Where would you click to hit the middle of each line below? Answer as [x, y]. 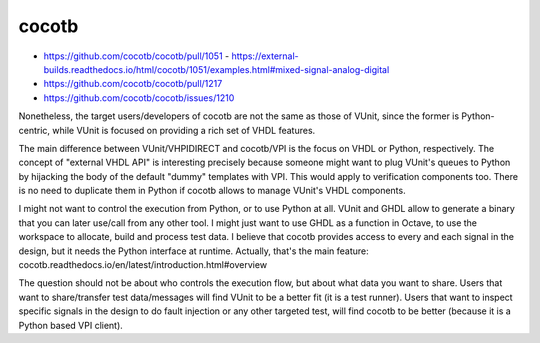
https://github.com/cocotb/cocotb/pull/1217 [133, 84]
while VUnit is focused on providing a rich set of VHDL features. [183, 130]
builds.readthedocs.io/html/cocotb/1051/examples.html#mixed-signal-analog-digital [216, 69]
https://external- [265, 56]
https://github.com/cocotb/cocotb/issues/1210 [139, 97]
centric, [34, 130]
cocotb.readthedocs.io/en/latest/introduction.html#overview [143, 265]
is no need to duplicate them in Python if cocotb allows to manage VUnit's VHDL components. [212, 191]
